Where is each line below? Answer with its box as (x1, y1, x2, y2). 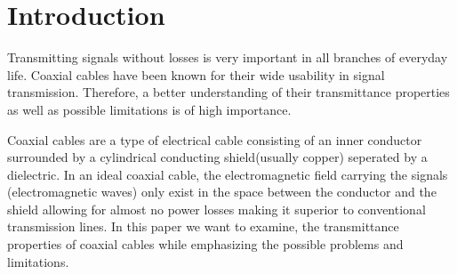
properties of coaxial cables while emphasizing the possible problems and (7, 235, 404, 254)
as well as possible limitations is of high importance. (7, 100, 292, 118)
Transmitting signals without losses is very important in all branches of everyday (7, 48, 448, 67)
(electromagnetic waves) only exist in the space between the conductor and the (7, 182, 437, 201)
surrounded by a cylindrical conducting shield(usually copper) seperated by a (7, 148, 428, 166)
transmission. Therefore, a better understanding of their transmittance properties (7, 83, 450, 101)
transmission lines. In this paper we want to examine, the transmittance (7, 217, 399, 236)
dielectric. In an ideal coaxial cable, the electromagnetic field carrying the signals (7, 165, 448, 183)
